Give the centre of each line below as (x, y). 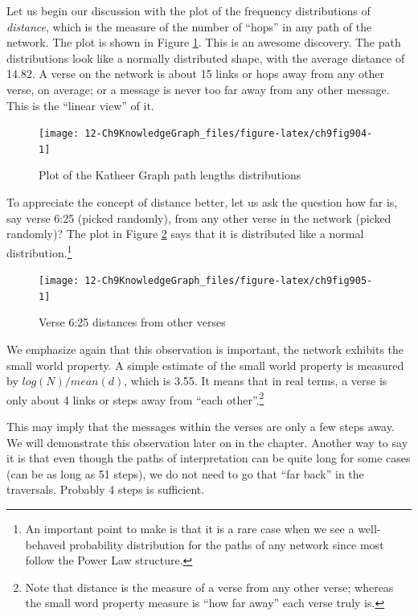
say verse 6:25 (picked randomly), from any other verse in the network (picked (199, 218)
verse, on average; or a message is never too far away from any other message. (198, 89)
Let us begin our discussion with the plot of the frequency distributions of (189, 10)
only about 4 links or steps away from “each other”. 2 (135, 398)
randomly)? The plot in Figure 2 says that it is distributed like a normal (185, 234)
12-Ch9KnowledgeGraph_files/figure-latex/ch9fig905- (229, 281)
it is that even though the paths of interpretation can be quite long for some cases (209, 458)
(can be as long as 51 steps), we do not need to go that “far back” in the (185, 473)
